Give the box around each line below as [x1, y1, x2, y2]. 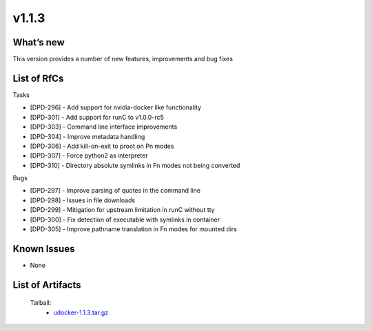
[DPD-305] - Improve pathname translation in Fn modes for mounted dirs [30, 225, 238, 233]
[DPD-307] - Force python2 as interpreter [30, 151, 148, 160]
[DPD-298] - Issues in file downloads [30, 196, 136, 204]
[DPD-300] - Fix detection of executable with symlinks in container [30, 215, 220, 224]
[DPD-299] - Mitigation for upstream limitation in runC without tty [30, 206, 215, 214]
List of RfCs [12, 72, 64, 84]
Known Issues [12, 243, 75, 255]
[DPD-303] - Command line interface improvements [30, 122, 178, 131]
